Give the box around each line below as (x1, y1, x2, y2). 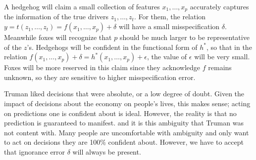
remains (208, 62, 232, 73)
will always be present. (72, 146, 141, 157)
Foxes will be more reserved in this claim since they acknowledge (4, 62, 201, 73)
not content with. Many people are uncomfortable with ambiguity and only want (4, 127, 249, 137)
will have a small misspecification (118, 21, 220, 32)
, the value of (147, 51, 187, 62)
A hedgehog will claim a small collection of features (4, 1, 160, 11)
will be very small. (194, 51, 250, 62)
